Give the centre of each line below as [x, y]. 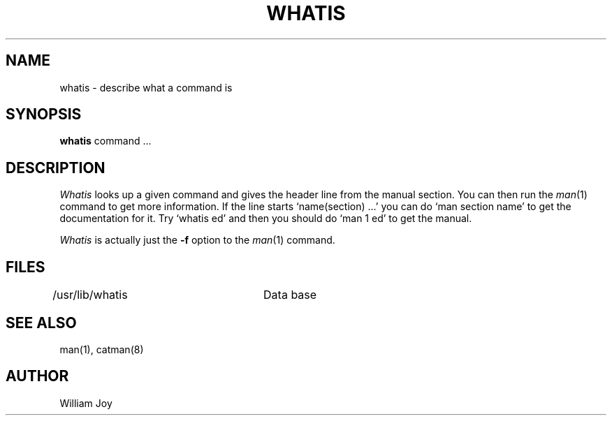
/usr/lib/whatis [90, 295]
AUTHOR [37, 376]
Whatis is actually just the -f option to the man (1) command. [197, 240]
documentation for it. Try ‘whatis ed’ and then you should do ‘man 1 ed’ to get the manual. [266, 219]
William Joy [86, 403]
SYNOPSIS [44, 115]
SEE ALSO [41, 323]
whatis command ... [105, 141]
